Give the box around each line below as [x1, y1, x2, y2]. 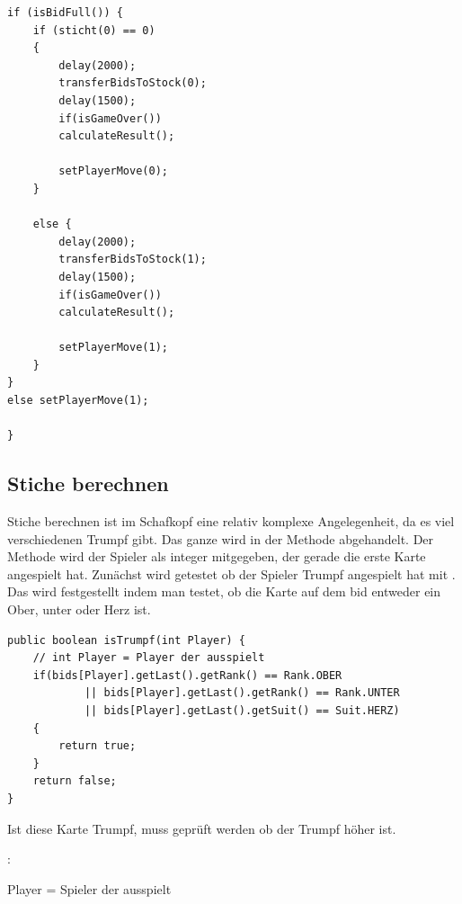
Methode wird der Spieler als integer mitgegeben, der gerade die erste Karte [7, 547, 426, 566]
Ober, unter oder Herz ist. [7, 600, 151, 619]
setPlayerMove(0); [58, 165, 168, 178]
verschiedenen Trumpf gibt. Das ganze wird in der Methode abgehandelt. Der [7, 529, 434, 548]
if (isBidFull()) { [7, 6, 123, 19]
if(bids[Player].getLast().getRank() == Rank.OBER [32, 668, 342, 682]
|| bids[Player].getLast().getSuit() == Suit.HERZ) [84, 703, 400, 717]
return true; [58, 739, 137, 753]
